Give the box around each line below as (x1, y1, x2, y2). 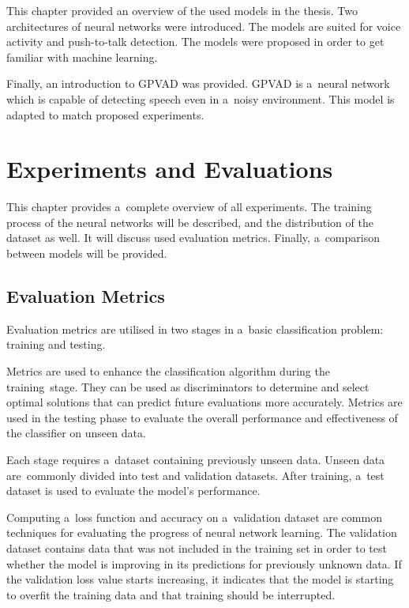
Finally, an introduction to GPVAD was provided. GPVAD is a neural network (6, 75, 390, 92)
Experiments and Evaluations (6, 153, 333, 185)
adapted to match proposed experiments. (6, 106, 204, 123)
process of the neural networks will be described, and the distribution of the (6, 213, 373, 230)
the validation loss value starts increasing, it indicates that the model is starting (6, 571, 394, 587)
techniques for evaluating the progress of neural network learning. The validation (6, 524, 397, 541)
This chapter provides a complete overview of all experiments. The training (6, 198, 372, 215)
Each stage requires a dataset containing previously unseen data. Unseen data (6, 451, 385, 468)
